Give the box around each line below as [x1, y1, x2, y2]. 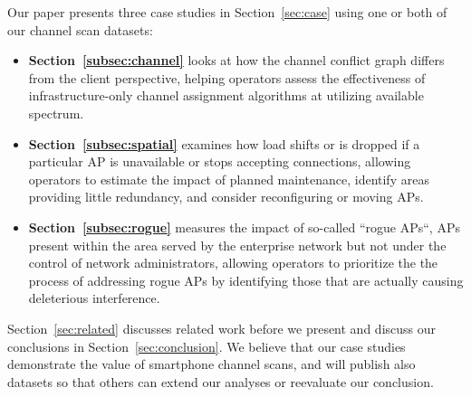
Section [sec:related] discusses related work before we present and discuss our [7, 318, 437, 337]
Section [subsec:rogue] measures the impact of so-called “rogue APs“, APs [28, 217, 460, 236]
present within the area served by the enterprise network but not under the [28, 235, 447, 254]
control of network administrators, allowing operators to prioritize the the [28, 253, 438, 272]
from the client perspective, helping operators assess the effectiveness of [28, 68, 426, 87]
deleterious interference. [28, 288, 160, 307]
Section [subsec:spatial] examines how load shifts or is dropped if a [28, 134, 420, 153]
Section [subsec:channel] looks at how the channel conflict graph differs [28, 51, 445, 70]
